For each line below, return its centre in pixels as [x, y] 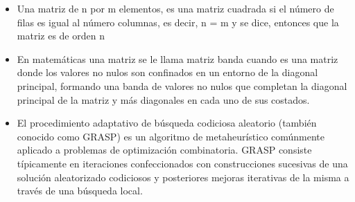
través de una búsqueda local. [80, 191]
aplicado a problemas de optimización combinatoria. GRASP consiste [164, 150]
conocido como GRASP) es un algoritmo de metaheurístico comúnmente [171, 136]
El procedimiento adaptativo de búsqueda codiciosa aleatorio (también [167, 123]
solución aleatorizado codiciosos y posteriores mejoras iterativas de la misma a [183, 177]
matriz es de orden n [61, 36]
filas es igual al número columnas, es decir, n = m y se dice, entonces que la [178, 22]
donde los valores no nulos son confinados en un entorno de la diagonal [167, 72]
